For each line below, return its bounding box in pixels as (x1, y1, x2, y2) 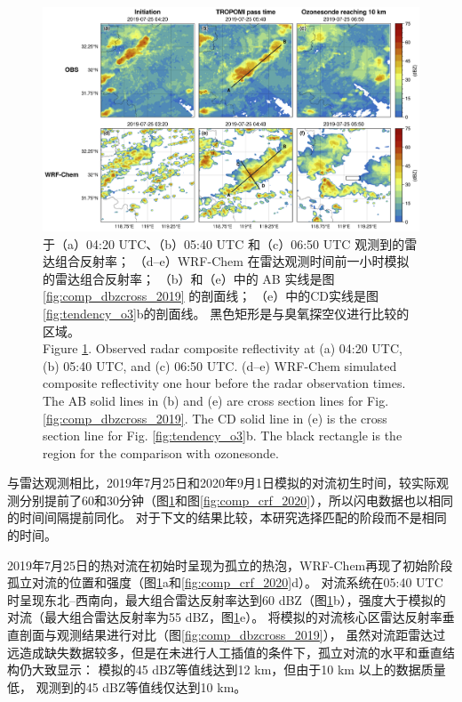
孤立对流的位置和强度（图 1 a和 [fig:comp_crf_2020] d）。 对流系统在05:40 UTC (7, 573, 443, 592)
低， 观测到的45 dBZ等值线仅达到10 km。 (7, 677, 247, 696)
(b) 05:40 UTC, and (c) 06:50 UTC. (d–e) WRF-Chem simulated (43, 356, 397, 375)
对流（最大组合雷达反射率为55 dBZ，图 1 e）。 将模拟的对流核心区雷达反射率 (7, 608, 442, 626)
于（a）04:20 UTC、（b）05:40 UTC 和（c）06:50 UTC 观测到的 (43, 234, 405, 253)
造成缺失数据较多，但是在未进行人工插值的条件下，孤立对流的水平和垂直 (19, 642, 442, 661)
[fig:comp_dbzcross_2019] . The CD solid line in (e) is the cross (43, 408, 387, 427)
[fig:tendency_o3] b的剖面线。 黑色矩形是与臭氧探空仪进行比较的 (43, 303, 410, 322)
